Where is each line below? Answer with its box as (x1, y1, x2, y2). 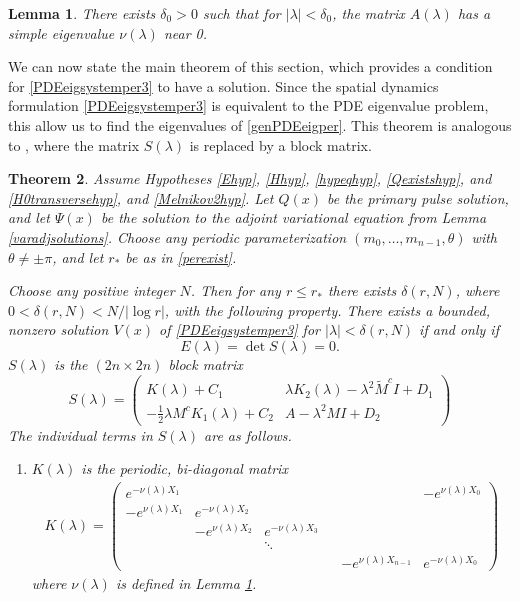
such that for (202, 3, 281, 23)
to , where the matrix (8, 134, 140, 155)
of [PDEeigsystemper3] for (159, 319, 320, 340)
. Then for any (190, 280, 281, 301)
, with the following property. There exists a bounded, (164, 299, 490, 320)
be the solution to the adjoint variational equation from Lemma (100, 207, 487, 228)
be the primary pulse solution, (327, 187, 509, 208)
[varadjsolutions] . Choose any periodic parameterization (8, 226, 347, 247)
